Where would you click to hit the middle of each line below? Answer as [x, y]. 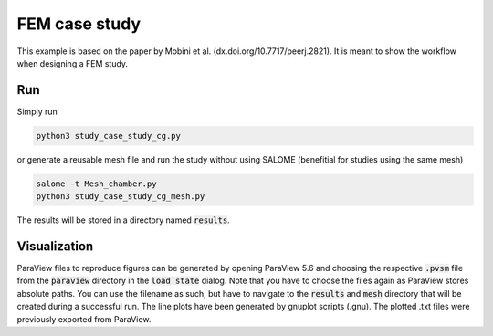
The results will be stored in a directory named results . [123, 220]
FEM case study [79, 24]
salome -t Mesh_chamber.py [96, 184]
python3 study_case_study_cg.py [109, 136]
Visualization [55, 246]
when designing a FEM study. [72, 63]
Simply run [37, 111]
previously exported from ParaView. [84, 319]
